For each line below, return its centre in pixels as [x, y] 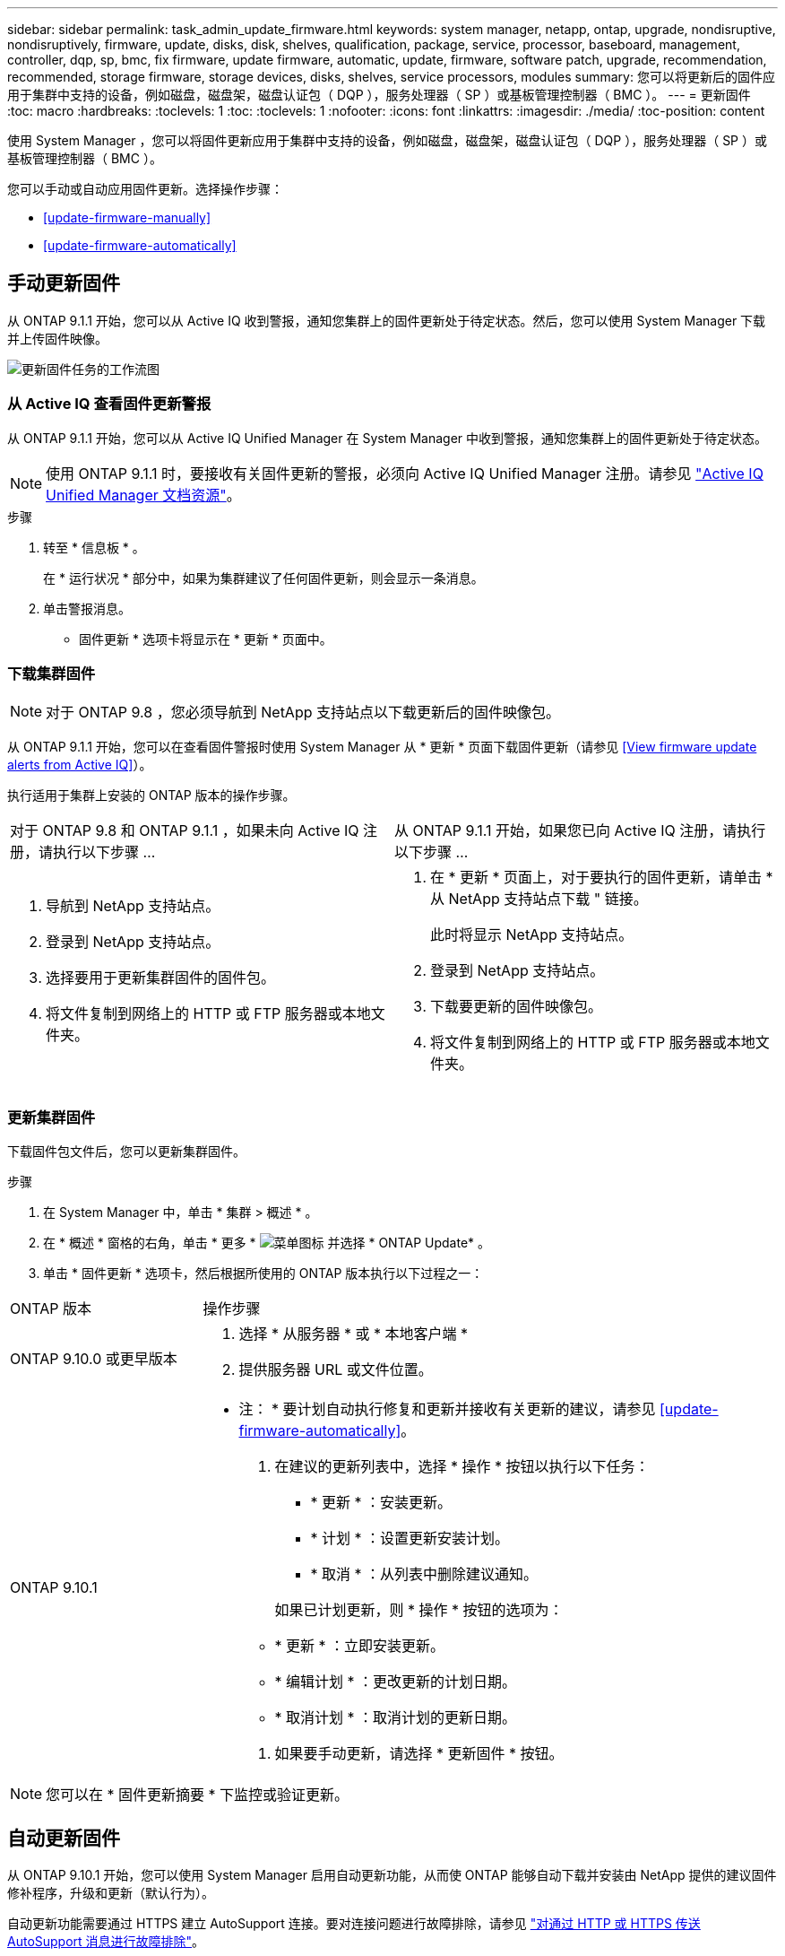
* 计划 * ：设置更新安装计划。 [410, 1539]
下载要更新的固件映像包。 [517, 1007]
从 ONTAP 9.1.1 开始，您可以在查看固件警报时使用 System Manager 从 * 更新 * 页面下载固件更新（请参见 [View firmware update [382, 747]
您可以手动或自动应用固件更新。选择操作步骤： [145, 189]
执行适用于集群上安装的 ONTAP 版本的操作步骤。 [151, 795]
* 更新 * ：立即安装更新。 [360, 1646]
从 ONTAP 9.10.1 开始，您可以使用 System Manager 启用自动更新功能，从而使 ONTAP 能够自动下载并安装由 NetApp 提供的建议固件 [392, 1874]
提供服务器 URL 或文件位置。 [336, 1370]
